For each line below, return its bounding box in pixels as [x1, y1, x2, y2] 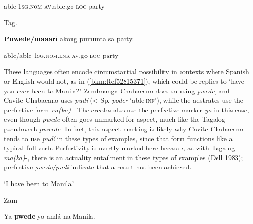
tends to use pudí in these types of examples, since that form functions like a [4, 133, 233, 143]
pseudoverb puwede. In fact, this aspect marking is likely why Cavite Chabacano [4, 123, 244, 133]
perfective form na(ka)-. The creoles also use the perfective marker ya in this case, [4, 104, 249, 114]
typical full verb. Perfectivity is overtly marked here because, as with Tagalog [4, 143, 235, 153]
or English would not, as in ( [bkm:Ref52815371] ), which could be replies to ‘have [4, 75, 244, 86]
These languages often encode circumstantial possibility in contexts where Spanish [4, 66, 249, 76]
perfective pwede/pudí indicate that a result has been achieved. [4, 162, 192, 172]
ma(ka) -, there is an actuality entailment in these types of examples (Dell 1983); [4, 152, 243, 162]
